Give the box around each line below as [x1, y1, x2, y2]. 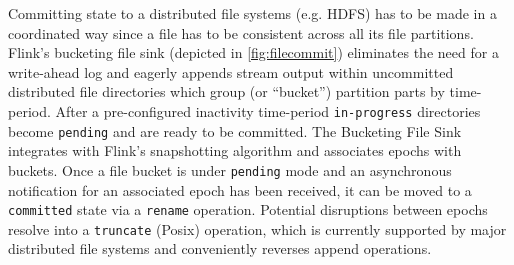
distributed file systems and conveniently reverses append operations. [8, 238, 432, 259]
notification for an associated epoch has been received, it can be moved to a [8, 179, 472, 200]
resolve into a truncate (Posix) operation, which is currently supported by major [8, 218, 507, 239]
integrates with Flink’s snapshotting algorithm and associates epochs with [8, 140, 462, 161]
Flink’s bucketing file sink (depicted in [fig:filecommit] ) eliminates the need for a [8, 42, 499, 63]
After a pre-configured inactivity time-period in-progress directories [55, 100, 481, 121]
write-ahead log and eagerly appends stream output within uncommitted [8, 61, 454, 82]
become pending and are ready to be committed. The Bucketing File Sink [8, 120, 462, 141]
